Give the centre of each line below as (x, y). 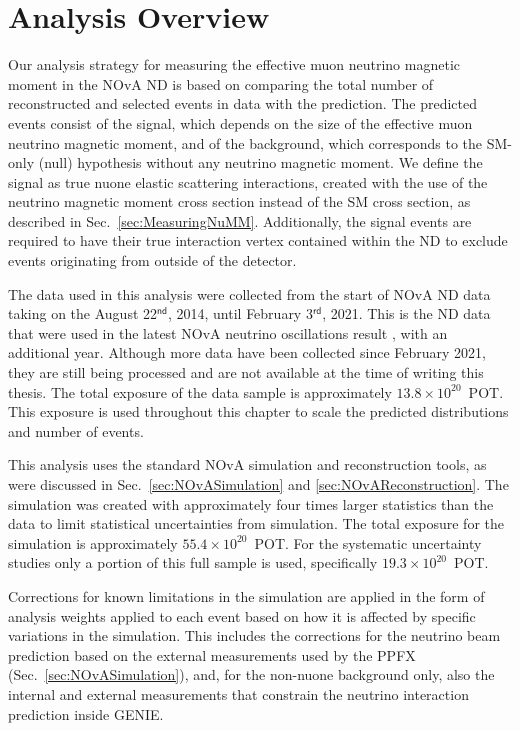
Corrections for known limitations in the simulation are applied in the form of (246, 595)
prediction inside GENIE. (86, 713)
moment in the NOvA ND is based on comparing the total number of (221, 83)
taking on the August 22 (83, 313)
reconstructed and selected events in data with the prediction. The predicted (242, 103)
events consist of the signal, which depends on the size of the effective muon (240, 122)
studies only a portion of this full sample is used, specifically (193, 562)
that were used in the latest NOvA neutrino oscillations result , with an (228, 332)
